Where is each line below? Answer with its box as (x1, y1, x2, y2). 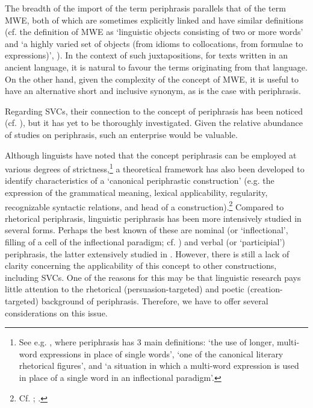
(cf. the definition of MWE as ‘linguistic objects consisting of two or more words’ (5, 25, 303, 38)
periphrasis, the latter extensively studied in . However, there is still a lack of (5, 247, 290, 260)
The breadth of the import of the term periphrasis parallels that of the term (5, 2, 286, 14)
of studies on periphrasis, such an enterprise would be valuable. (5, 128, 238, 140)
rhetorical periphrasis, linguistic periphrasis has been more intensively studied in (5, 212, 302, 224)
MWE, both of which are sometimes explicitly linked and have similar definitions (5, 13, 304, 26)
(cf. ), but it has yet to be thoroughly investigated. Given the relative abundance (5, 116, 303, 129)
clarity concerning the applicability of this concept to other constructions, (5, 259, 277, 272)
